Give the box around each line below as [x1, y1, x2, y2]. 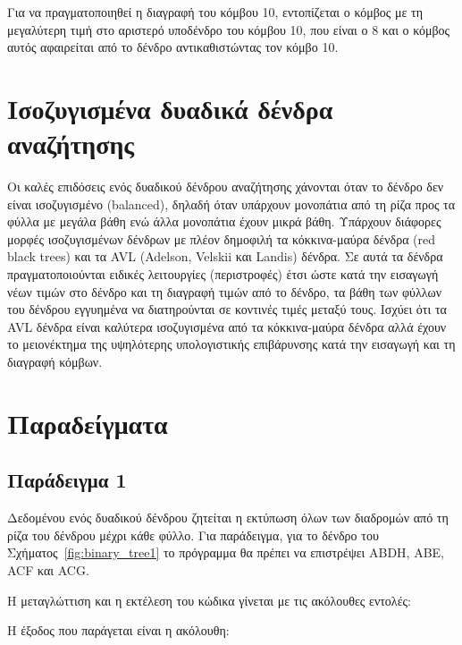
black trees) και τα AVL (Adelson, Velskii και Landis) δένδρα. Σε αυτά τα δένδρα [7, 247, 443, 266]
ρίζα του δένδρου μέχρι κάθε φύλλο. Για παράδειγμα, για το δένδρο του [7, 525, 379, 544]
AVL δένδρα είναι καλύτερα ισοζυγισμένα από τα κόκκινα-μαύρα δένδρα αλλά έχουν [7, 317, 447, 335]
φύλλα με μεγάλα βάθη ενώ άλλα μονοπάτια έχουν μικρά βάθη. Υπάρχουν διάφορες [7, 212, 441, 231]
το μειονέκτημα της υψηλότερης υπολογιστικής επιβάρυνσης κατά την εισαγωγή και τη [7, 335, 456, 353]
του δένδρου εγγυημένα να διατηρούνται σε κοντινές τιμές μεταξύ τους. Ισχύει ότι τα [7, 300, 447, 318]
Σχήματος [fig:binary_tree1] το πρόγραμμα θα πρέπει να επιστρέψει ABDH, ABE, [7, 543, 445, 562]
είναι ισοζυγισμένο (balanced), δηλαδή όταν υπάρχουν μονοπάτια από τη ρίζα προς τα [7, 194, 456, 213]
